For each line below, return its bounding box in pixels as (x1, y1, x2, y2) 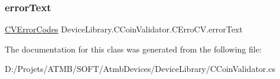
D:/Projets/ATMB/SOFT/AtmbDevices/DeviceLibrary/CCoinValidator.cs (5, 62, 275, 75)
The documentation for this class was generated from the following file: (5, 42, 262, 55)
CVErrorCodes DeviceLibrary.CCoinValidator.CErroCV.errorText (5, 23, 243, 35)
